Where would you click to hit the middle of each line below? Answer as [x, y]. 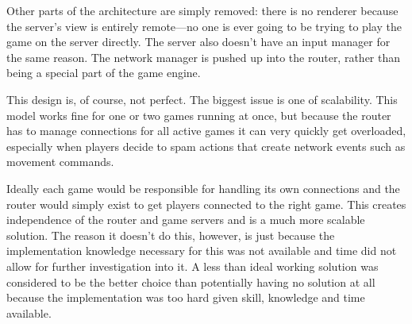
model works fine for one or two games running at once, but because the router [199, 115]
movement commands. [60, 162]
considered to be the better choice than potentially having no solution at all [191, 282]
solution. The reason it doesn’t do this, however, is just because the [171, 235]
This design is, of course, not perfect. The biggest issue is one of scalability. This [202, 99]
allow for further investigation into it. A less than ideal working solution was [193, 266]
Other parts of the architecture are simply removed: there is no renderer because [202, 10]
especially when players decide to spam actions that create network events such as [206, 146]
